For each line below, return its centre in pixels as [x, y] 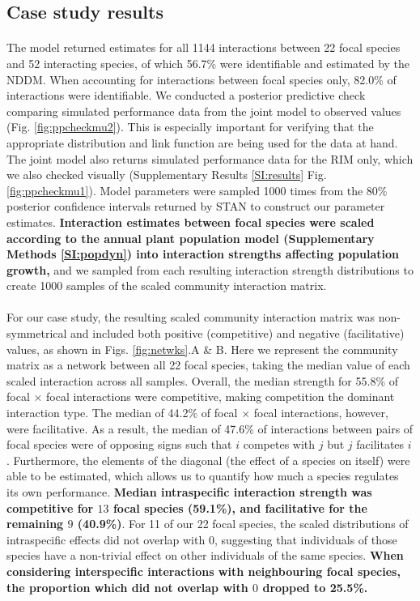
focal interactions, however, [321, 413]
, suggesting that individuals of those [305, 539]
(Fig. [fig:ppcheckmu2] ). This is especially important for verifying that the [190, 127]
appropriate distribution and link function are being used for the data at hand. [202, 142]
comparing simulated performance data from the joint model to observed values [204, 111]
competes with [279, 444]
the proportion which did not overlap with [127, 587]
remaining [35, 524]
